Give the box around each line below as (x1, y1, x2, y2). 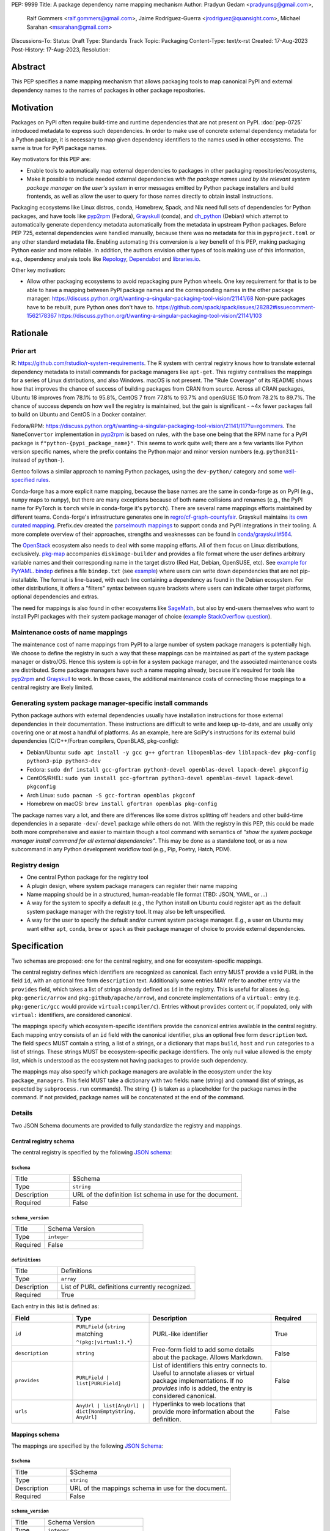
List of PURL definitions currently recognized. (61, 1283, 192, 1292)
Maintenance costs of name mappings (11, 628, 128, 636)
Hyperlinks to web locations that (152, 1399, 246, 1408)
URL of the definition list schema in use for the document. (72, 1191, 238, 1199)
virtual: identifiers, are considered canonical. (11, 1011, 133, 1018)
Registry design (11, 860, 60, 869)
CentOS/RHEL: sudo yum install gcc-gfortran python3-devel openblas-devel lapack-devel (26, 775, 294, 782)
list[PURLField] (76, 1380, 122, 1386)
